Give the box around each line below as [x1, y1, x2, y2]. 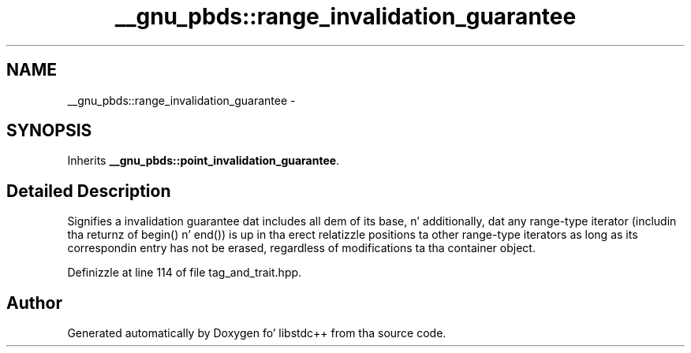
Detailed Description [6, 180, 171, 201]
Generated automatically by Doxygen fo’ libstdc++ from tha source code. [67, 326, 446, 340]
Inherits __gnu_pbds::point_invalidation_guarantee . [67, 154, 340, 168]
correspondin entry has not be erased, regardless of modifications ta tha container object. [67, 241, 536, 255]
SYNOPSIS [6, 121, 92, 141]
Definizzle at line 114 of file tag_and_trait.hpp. [67, 266, 302, 280]
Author [6, 292, 62, 313]
